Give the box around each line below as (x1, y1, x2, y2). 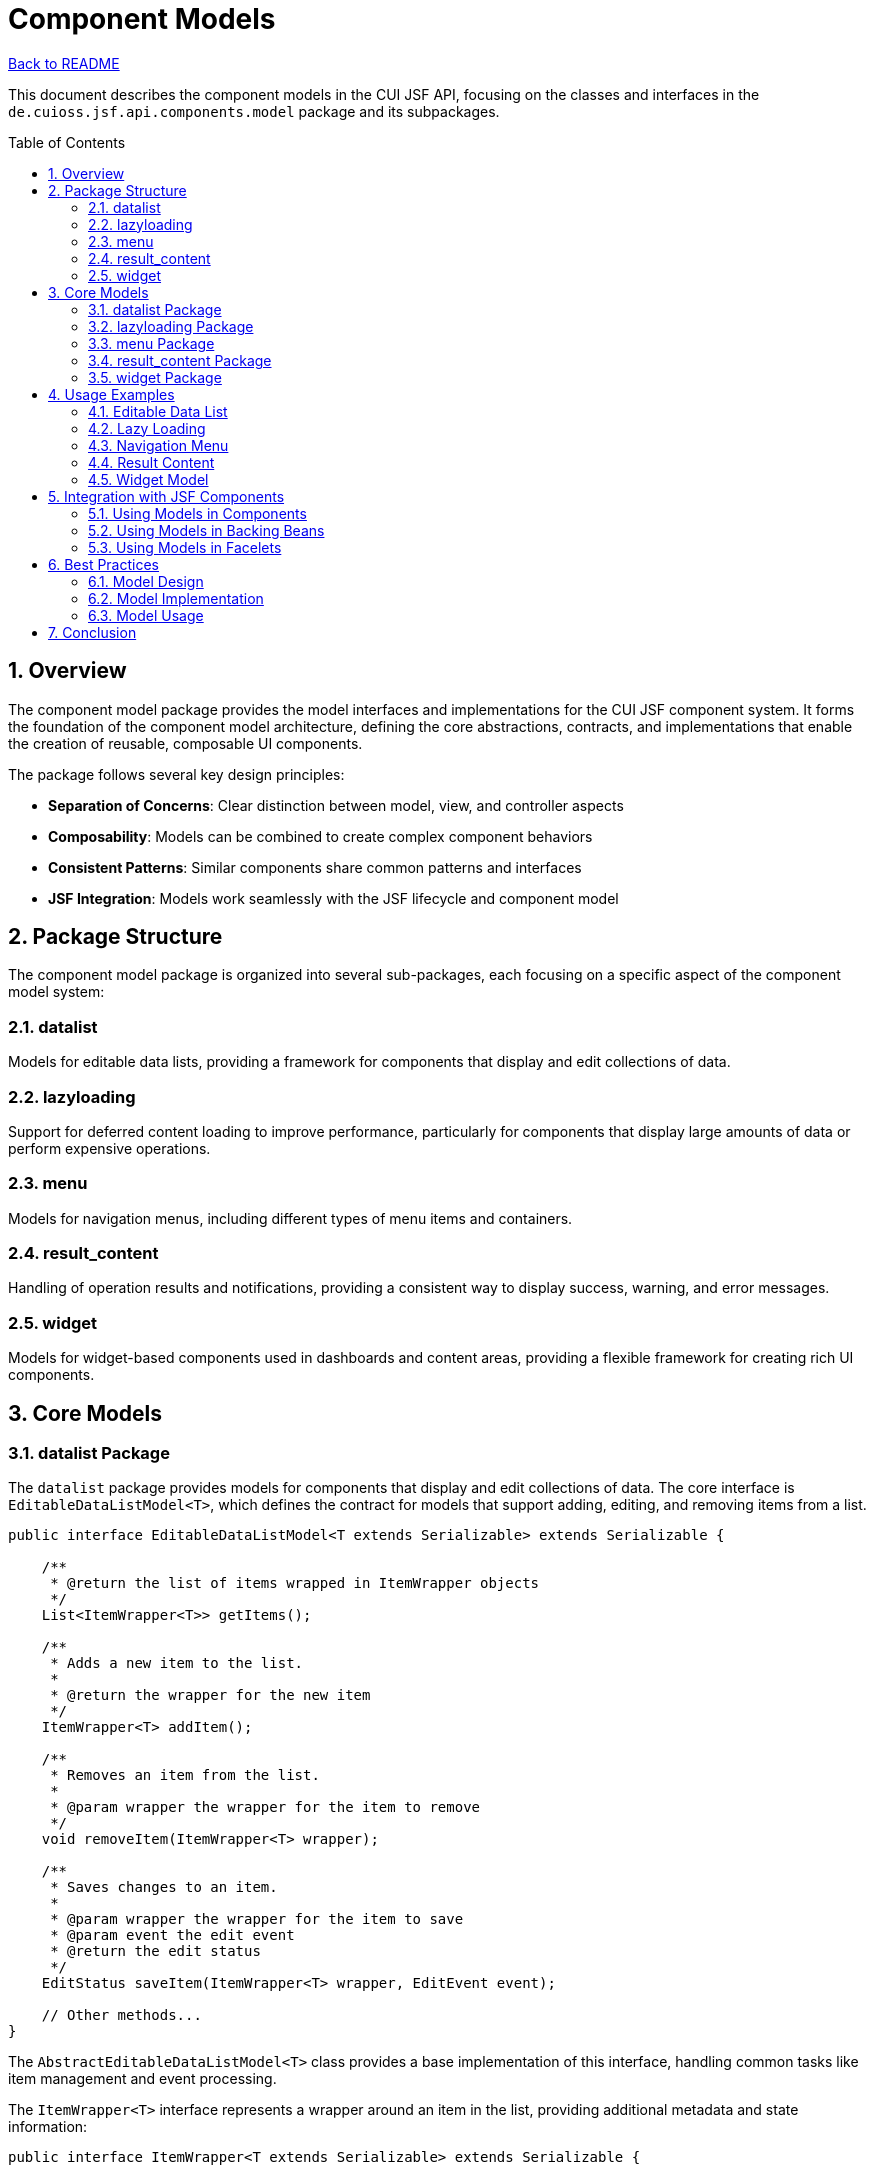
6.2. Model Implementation (88, 589, 264, 607)
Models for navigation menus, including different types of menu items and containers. (8, 1209, 573, 1227)
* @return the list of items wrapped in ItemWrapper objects (50, 1575, 540, 1592)
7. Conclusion (48, 623, 137, 641)
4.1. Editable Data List (88, 402, 228, 420)
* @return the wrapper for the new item (50, 1687, 371, 1704)
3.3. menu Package (88, 334, 215, 352)
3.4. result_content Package (88, 351, 272, 369)
